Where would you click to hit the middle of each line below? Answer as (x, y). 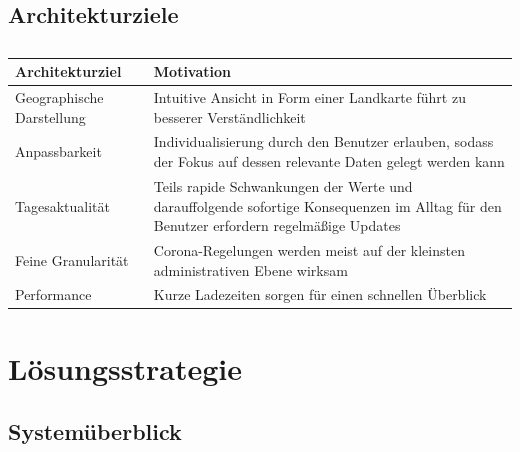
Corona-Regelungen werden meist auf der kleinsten (309, 249)
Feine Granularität (72, 259)
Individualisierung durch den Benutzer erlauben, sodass (323, 141)
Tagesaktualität (62, 205)
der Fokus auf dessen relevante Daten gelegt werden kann (329, 161)
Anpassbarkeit (58, 151)
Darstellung (50, 116)
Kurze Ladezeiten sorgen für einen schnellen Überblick (320, 294)
